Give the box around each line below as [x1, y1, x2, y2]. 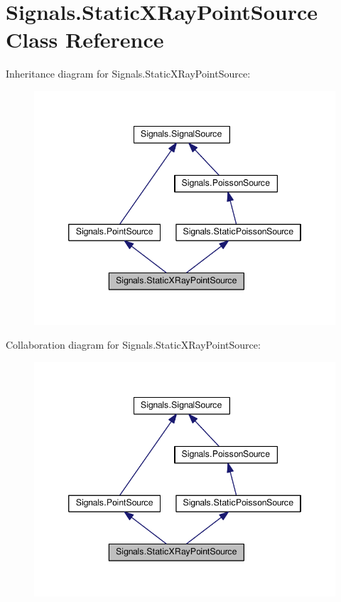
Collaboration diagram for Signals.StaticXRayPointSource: [6, 337, 261, 352]
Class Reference [6, 25, 164, 54]
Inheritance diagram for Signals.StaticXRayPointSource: [6, 66, 251, 81]
